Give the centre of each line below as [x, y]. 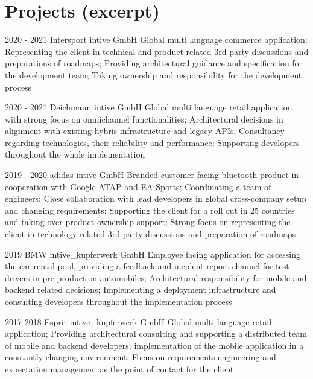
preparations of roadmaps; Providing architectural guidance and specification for [154, 63]
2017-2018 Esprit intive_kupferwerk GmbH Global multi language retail [138, 321]
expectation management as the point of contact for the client [119, 368]
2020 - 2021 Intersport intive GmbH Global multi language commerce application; [156, 40]
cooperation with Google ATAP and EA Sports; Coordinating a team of [138, 186]
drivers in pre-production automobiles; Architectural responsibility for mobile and [156, 277]
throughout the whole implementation [75, 154]
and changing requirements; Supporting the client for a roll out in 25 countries [150, 210]
